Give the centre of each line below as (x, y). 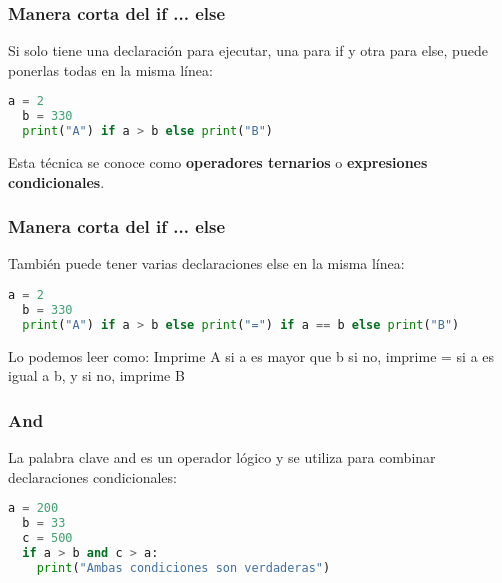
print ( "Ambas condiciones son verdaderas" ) (183, 567)
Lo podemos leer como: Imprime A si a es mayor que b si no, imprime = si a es (251, 355)
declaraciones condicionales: (92, 476)
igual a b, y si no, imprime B (96, 375)
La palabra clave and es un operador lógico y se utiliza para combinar (222, 457)
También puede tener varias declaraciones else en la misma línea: (206, 263)
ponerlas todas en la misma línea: (110, 69)
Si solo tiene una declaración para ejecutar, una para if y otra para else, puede (248, 50)
